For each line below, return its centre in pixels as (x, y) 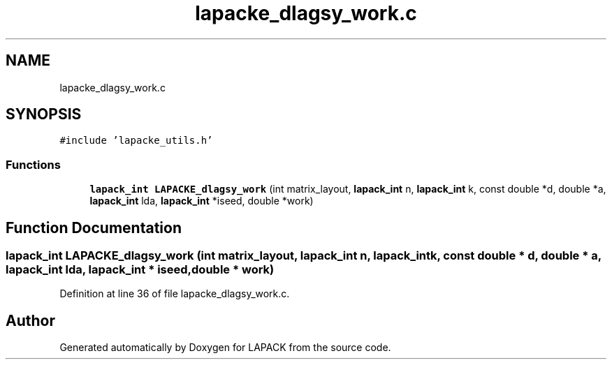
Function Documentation (94, 228)
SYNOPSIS (44, 114)
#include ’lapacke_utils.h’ (136, 141)
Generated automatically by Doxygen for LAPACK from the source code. (225, 348)
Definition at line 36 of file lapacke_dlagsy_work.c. (175, 294)
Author (30, 320)
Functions (33, 164)
